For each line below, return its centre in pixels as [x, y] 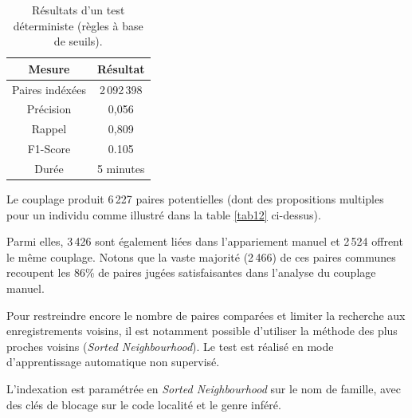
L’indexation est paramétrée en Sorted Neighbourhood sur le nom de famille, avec [204, 389]
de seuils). [78, 41]
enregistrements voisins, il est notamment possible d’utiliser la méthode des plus [202, 331]
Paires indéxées [49, 89]
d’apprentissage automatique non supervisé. [113, 362]
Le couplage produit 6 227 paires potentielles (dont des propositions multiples [195, 199]
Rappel [49, 129]
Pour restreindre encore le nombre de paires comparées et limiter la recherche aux [206, 315]
